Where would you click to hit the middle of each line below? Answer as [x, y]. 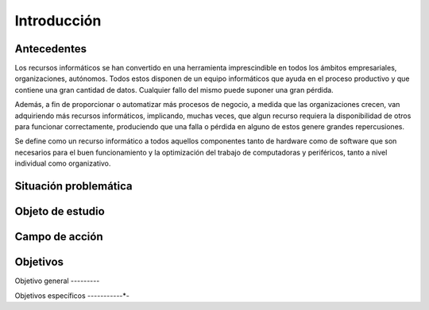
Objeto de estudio [60, 211]
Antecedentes [51, 49]
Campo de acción [59, 237]
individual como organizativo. [63, 163]
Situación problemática [73, 186]
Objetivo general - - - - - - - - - [57, 281]
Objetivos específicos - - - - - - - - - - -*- [72, 295]
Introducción [58, 21]
